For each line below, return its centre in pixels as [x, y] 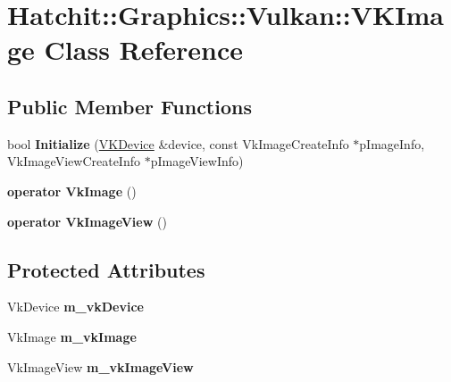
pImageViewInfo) [197, 161]
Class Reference [144, 50]
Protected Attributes [106, 269]
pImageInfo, [392, 143]
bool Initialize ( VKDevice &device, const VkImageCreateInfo [178, 143]
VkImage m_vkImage [72, 336]
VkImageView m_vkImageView [100, 366]
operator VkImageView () [87, 221]
